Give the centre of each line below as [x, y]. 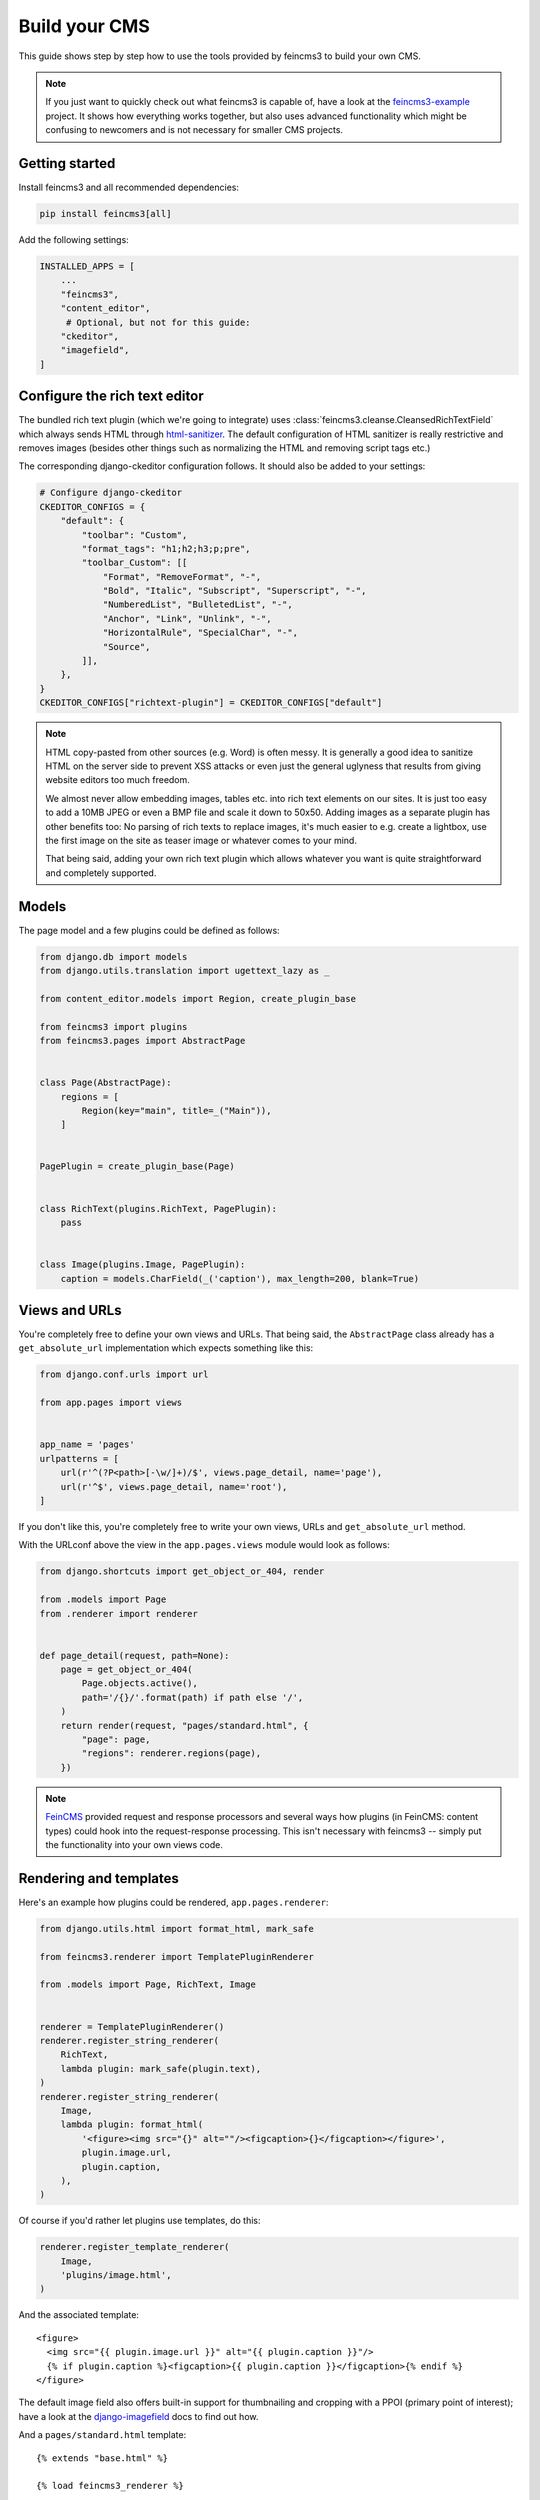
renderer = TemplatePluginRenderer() [132, 2026]
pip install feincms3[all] [105, 213]
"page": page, [116, 1739]
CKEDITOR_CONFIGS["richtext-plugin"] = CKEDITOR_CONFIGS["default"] [211, 703]
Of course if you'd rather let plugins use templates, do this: [139, 2221]
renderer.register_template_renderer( [134, 2247]
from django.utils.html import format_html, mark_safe [176, 1928]
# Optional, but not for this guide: [158, 322]
